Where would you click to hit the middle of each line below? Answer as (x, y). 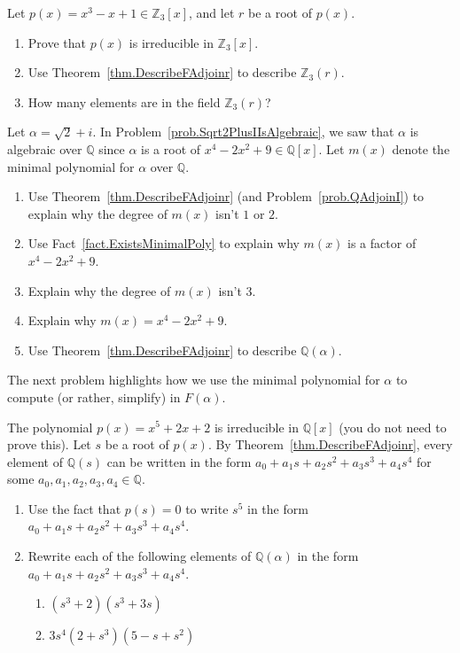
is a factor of (382, 243)
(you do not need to (393, 427)
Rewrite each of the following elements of (140, 556)
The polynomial (50, 427)
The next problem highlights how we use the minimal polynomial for (194, 380)
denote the (421, 148)
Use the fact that (74, 508)
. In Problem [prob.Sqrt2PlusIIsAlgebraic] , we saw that (243, 132)
